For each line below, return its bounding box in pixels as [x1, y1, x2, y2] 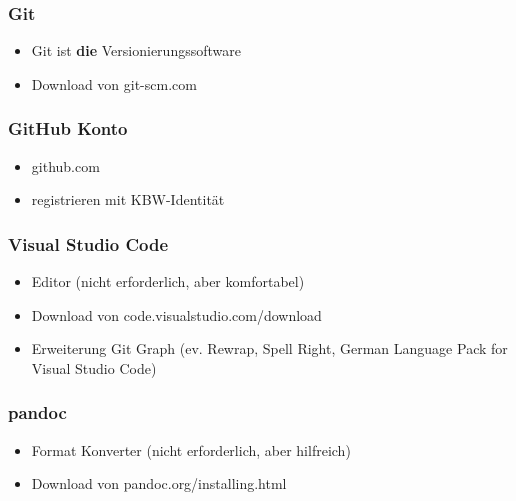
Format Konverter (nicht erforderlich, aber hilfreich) [31, 439, 351, 460]
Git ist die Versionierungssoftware [31, 40, 241, 61]
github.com [31, 155, 100, 176]
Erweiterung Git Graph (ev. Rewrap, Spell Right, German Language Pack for [31, 338, 508, 359]
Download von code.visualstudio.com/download [31, 304, 322, 325]
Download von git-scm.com [31, 73, 197, 94]
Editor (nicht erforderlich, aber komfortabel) [31, 271, 305, 292]
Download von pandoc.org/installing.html [31, 473, 287, 494]
